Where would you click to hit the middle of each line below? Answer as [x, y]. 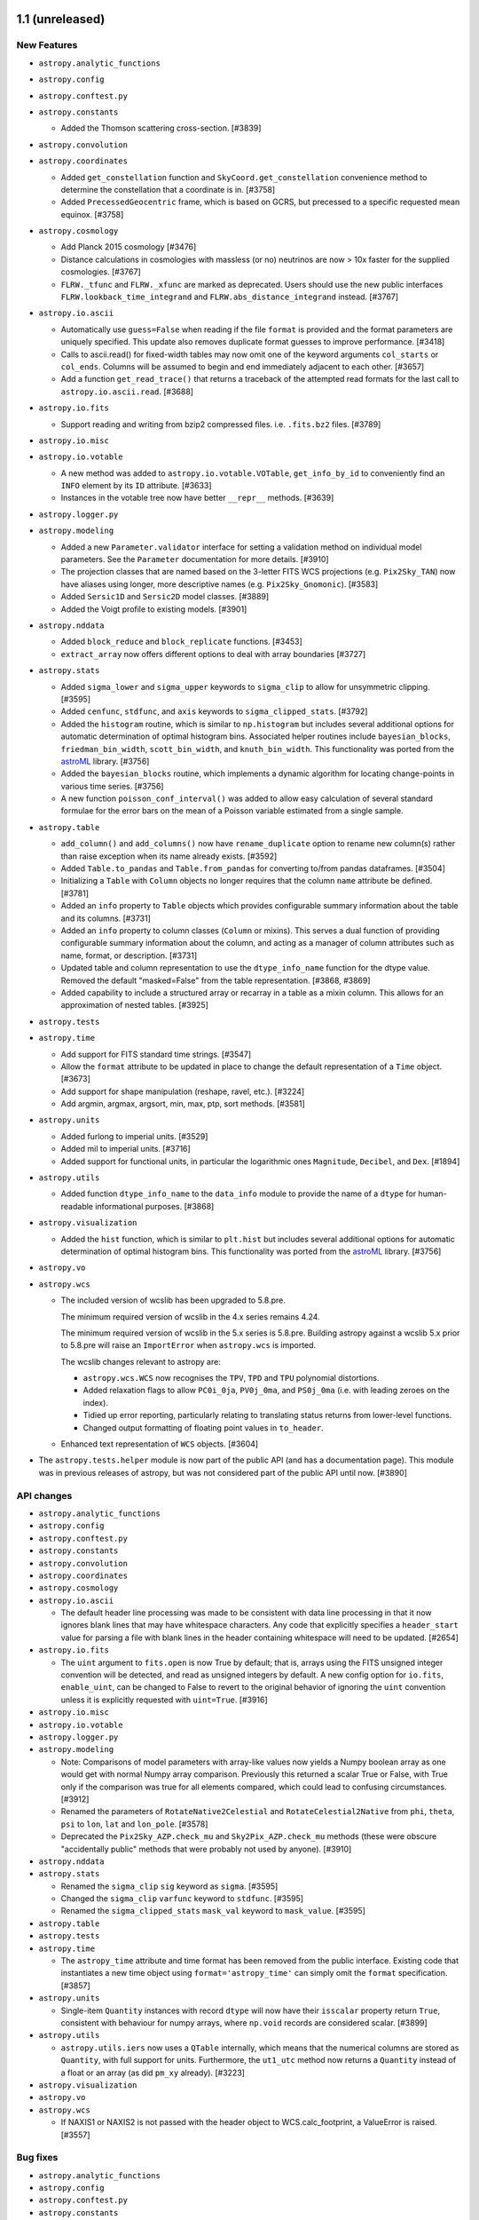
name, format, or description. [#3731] [129, 955]
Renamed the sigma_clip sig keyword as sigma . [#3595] [169, 1886]
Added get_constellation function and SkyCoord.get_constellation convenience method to [244, 177]
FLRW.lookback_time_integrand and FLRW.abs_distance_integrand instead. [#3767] [230, 297]
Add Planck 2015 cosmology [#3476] [129, 247]
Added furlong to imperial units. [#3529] [134, 1136]
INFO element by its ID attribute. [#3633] [136, 486]
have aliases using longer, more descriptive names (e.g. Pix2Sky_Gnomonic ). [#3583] [220, 584]
